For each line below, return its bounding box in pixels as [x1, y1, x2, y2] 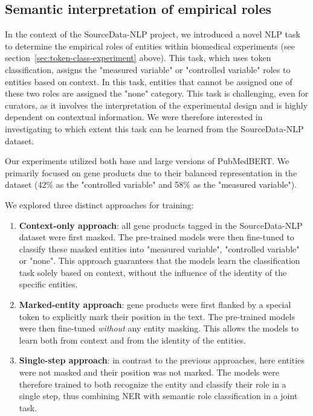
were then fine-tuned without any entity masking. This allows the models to [19, 322, 299, 334]
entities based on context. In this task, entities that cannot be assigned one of [5, 75, 292, 88]
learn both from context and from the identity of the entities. [19, 333, 246, 346]
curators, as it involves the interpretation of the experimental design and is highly [5, 98, 308, 111]
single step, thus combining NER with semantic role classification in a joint [19, 389, 298, 402]
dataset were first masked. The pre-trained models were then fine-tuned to [19, 231, 294, 243]
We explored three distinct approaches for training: [5, 198, 194, 211]
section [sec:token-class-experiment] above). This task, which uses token [5, 51, 271, 64]
